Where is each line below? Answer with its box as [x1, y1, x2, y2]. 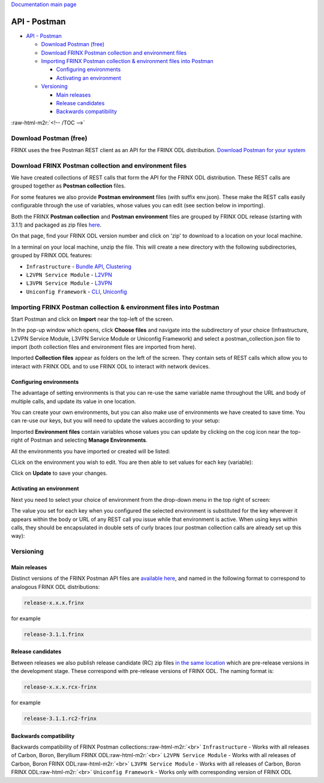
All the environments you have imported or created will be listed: [11, 448, 170, 455]
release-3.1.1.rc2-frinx [23, 715, 97, 722]
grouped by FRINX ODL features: [11, 252, 92, 259]
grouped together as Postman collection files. [11, 182, 126, 189]
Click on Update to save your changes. [11, 469, 108, 477]
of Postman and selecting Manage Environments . [24, 436, 148, 444]
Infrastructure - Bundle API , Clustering [26, 263, 132, 270]
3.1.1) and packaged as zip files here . [11, 221, 102, 228]
